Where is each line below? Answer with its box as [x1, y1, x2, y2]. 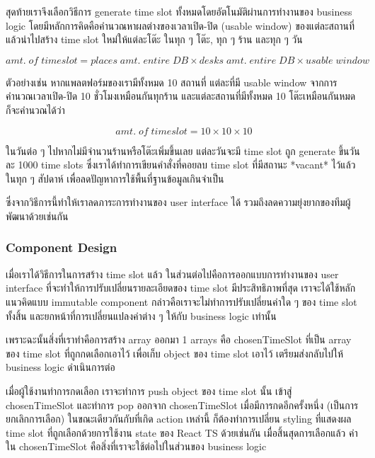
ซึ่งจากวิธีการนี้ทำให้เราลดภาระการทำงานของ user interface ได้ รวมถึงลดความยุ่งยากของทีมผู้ [6, 195, 351, 210]
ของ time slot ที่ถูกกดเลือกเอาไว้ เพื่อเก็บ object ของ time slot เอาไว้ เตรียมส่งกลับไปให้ [6, 345, 344, 360]
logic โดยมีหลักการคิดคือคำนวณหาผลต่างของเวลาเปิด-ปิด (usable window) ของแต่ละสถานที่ [6, 18, 355, 33]
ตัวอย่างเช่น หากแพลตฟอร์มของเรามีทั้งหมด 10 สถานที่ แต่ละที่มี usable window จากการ [6, 74, 337, 89]
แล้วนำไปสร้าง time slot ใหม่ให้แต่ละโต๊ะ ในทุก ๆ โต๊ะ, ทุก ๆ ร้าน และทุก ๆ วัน [6, 32, 303, 47]
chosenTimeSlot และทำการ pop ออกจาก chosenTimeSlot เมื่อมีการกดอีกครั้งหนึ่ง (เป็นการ [6, 397, 359, 412]
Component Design [6, 239, 117, 256]
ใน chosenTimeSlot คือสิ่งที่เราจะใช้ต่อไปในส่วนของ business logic [6, 439, 267, 454]
